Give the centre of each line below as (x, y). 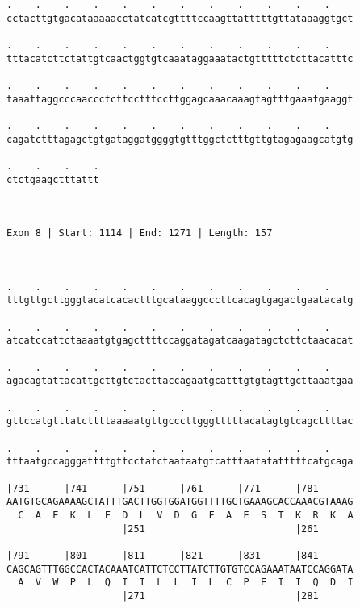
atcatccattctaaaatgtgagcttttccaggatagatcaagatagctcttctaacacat (180, 341)
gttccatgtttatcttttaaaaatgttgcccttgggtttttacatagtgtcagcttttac (180, 421)
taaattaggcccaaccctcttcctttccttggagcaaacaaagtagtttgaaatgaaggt (180, 99)
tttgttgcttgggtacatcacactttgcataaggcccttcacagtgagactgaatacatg (180, 300)
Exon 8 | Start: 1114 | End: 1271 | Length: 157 (140, 233)
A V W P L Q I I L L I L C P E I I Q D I (186, 583)
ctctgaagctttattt (53, 179)
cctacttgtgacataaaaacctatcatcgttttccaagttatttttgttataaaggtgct (180, 18)
